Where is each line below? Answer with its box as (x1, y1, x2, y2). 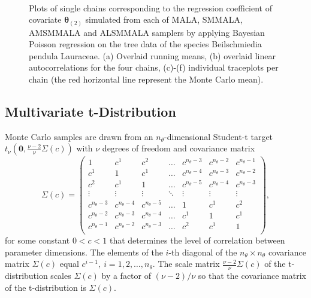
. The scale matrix (152, 257, 220, 270)
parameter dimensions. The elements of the (5, 245, 163, 258)
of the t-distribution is (5, 281, 86, 293)
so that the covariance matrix (198, 269, 306, 282)
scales (50, 269, 71, 282)
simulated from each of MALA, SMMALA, (85, 13, 243, 26)
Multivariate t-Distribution (5, 102, 176, 121)
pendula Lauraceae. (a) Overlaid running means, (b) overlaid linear (29, 49, 276, 62)
